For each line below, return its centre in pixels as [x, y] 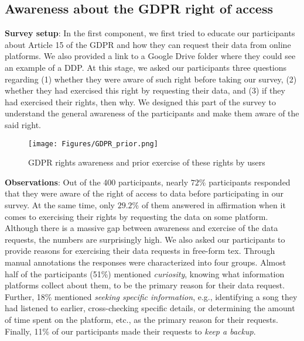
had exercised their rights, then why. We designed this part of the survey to [140, 101]
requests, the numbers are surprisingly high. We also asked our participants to [145, 239]
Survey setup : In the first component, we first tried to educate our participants [150, 33]
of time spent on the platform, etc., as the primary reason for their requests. [141, 319]
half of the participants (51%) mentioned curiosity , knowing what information [145, 273]
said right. [23, 124]
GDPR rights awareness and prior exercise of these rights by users [147, 162]
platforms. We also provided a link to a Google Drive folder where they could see [150, 56]
